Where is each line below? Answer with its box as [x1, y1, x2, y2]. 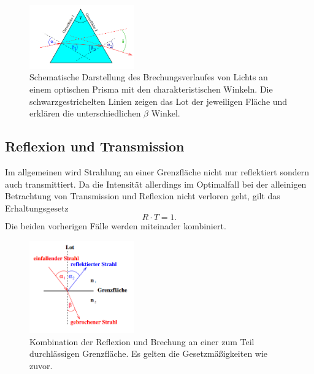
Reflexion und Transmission [5, 137, 185, 156]
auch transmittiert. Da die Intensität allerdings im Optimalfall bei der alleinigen [5, 177, 307, 190]
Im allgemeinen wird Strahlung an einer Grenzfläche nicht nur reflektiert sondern [5, 166, 309, 178]
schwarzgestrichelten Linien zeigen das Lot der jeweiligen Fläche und [29, 94, 288, 107]
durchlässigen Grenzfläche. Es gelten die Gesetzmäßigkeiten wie [29, 347, 268, 360]
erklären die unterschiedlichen [29, 107, 141, 120]
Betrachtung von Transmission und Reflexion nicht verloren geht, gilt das [5, 189, 280, 202]
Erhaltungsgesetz [5, 201, 69, 214]
